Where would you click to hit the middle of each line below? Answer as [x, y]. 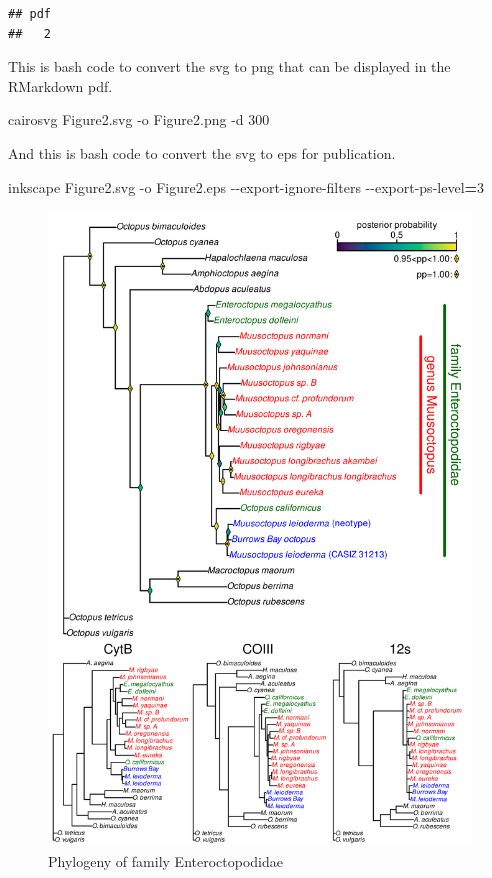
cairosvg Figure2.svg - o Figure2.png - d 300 [139, 119]
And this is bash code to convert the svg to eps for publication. [202, 152]
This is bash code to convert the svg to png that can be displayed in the [229, 66]
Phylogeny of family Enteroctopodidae [165, 860]
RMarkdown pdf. [60, 85]
